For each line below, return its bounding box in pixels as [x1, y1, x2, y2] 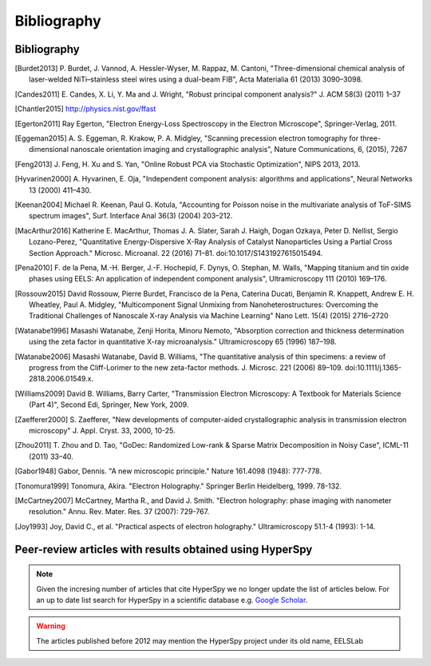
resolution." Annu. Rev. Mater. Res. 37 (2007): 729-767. [29, 507, 210, 516]
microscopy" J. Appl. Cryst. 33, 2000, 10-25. [29, 426, 176, 435]
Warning [36, 621, 65, 631]
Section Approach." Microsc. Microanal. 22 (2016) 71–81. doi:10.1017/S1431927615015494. [29, 248, 323, 257]
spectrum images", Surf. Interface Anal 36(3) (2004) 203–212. [29, 211, 233, 221]
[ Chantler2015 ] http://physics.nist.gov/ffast [14, 104, 156, 114]
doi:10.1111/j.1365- [344, 363, 402, 373]
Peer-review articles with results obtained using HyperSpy [14, 542, 313, 556]
